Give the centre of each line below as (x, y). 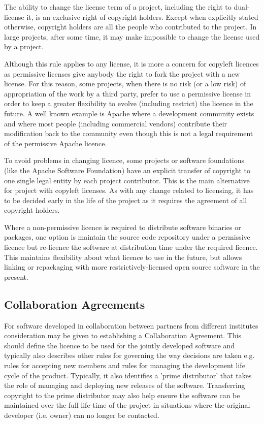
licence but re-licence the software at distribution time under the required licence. (131, 247)
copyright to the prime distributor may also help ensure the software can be (122, 395)
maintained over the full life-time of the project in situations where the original (127, 405)
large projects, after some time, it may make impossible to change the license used (132, 36)
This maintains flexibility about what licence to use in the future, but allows (123, 257)
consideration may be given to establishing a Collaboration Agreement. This (123, 335)
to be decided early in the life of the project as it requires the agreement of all (126, 200)
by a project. (24, 46)
